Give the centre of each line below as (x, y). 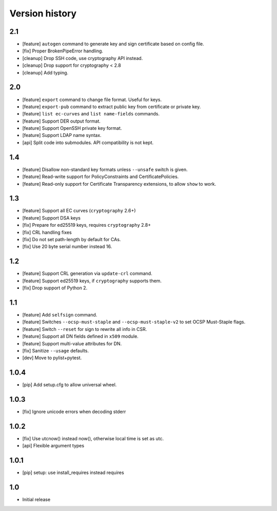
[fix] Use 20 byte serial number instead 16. (67, 247)
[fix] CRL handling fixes (47, 232)
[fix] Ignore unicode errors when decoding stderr (74, 412)
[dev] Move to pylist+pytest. (52, 358)
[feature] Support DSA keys (51, 218)
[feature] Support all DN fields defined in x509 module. (80, 337)
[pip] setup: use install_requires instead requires (73, 473)
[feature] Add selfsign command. (60, 315)
